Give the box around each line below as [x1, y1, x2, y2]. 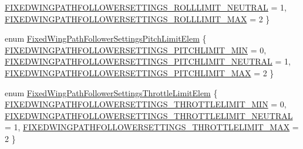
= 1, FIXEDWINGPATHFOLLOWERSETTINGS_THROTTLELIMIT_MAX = [5, 121, 299, 133]
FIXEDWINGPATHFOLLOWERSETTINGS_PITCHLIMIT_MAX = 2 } [5, 66, 274, 79]
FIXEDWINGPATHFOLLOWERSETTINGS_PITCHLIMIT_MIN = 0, [5, 43, 267, 56]
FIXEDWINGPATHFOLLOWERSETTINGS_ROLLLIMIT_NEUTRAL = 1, [5, 1, 287, 13]
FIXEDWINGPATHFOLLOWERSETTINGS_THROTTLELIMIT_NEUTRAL [5, 109, 293, 121]
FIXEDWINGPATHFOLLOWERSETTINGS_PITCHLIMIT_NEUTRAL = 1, [5, 55, 291, 67]
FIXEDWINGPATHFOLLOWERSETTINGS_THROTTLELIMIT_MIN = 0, [5, 98, 287, 110]
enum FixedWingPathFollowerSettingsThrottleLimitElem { [5, 86, 218, 99]
